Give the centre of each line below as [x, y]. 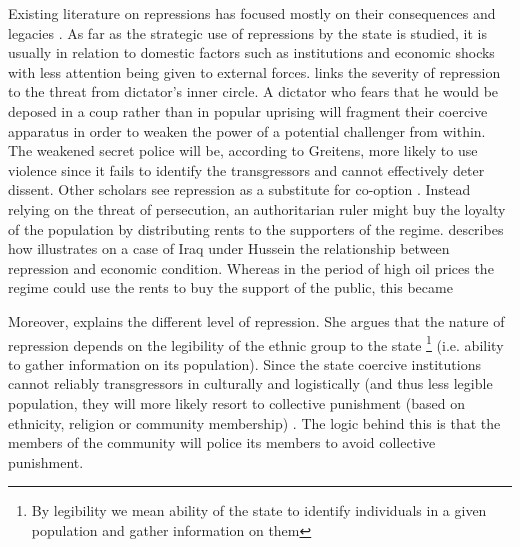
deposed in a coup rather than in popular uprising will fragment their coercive [248, 110]
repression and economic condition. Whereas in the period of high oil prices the [251, 267]
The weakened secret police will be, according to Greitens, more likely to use [243, 150]
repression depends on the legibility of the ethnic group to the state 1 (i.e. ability [256, 343]
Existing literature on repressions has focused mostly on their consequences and [252, 13]
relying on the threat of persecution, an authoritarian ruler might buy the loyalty [257, 208]
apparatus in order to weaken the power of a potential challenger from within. [247, 130]
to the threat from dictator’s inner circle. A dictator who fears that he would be [253, 91]
